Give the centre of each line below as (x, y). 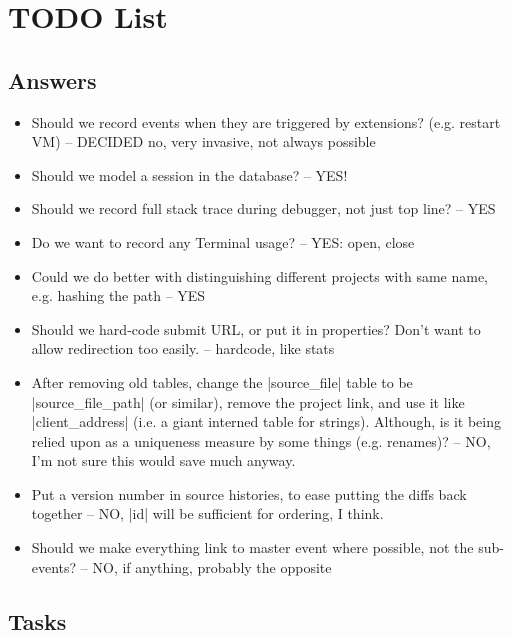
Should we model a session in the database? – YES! (189, 174)
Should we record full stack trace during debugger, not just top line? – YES (263, 208)
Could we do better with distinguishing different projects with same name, (259, 275)
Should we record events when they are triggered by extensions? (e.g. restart (266, 121)
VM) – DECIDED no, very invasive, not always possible (203, 141)
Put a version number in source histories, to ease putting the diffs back (249, 493)
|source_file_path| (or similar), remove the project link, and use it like (248, 401)
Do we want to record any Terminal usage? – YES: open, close (223, 241)
